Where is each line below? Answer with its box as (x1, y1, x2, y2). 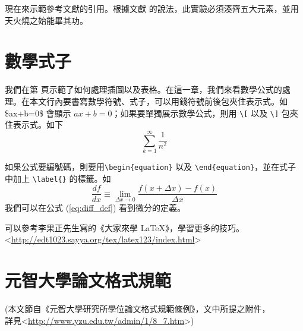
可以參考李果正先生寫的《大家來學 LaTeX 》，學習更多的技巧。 (5, 221, 245, 234)
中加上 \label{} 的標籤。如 (5, 172, 111, 184)
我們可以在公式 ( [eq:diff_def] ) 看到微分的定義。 (5, 201, 186, 214)
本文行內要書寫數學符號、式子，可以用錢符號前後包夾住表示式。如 (29, 94, 288, 107)
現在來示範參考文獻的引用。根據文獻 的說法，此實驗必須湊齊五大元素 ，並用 (5, 2, 299, 14)
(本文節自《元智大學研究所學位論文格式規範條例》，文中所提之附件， (5, 302, 270, 315)
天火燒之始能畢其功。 (5, 14, 88, 26)
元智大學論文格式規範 (5, 268, 172, 292)
